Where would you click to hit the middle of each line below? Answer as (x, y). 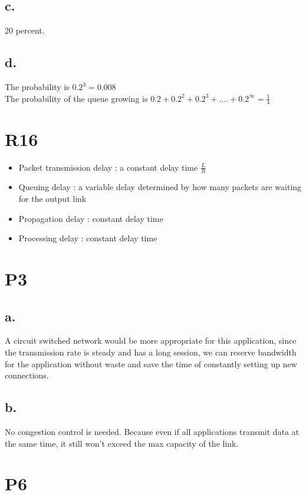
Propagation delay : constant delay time (91, 218)
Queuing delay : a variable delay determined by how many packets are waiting (160, 187)
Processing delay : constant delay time (88, 238)
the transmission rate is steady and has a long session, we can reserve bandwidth (151, 352)
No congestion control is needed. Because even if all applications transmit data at (152, 431)
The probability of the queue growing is (76, 98)
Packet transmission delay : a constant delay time (108, 167)
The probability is (37, 87)
